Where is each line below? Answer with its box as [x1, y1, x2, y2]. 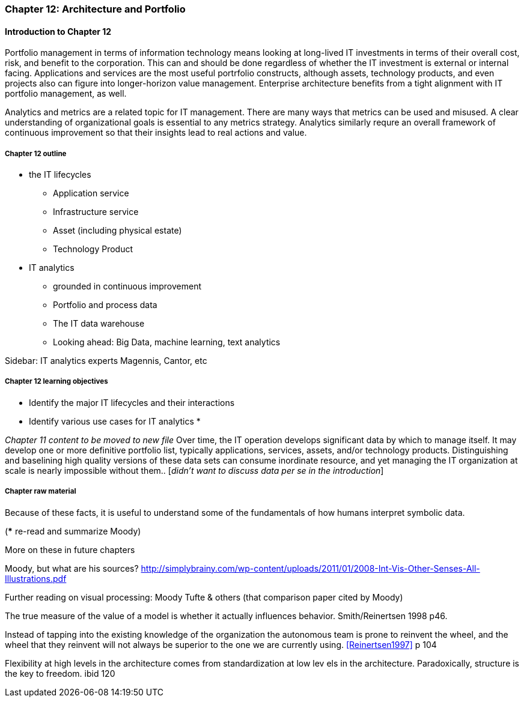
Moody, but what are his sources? [5, 563, 139, 573]
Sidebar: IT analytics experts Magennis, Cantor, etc [5, 356, 207, 366]
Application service [53, 188, 129, 198]
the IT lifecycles [29, 169, 91, 180]
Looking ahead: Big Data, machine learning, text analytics [53, 337, 281, 347]
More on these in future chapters [5, 544, 135, 555]
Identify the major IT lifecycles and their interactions [29, 397, 235, 408]
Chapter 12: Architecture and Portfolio [5, 3, 186, 15]
